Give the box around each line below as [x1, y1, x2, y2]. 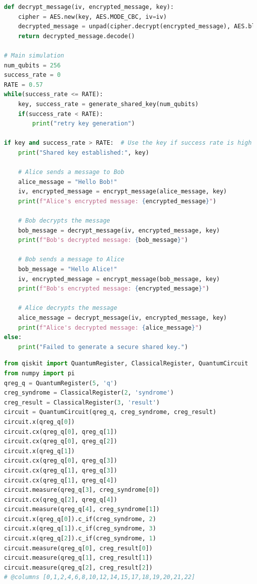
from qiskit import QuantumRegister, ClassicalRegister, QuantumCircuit [4, 360, 248, 367]
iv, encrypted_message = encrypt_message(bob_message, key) [18, 275, 220, 283]
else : [4, 334, 22, 341]
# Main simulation [4, 52, 64, 59]
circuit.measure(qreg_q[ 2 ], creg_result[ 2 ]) [4, 564, 153, 571]
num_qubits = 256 [4, 61, 61, 69]
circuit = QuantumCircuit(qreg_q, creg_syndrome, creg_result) [4, 409, 216, 416]
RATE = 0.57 [4, 81, 43, 88]
